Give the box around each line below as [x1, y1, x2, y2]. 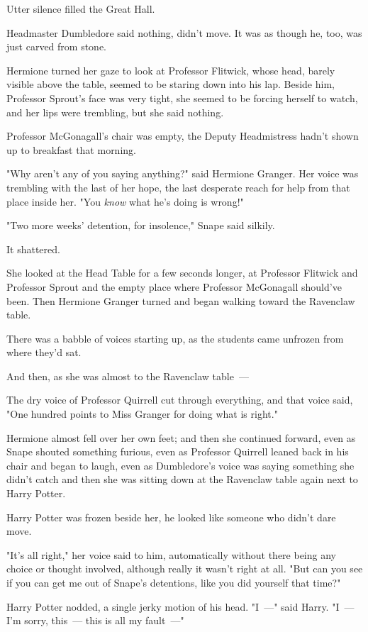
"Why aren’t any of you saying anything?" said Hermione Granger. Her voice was [6, 166, 359, 181]
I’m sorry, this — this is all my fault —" [6, 613, 184, 628]
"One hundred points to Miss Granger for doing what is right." [6, 406, 278, 421]
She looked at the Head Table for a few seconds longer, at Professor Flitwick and [6, 265, 358, 280]
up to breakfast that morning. [6, 142, 136, 157]
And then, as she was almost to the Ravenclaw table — [6, 368, 249, 383]
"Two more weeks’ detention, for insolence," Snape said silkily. [6, 218, 275, 233]
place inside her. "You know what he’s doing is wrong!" [6, 194, 244, 209]
